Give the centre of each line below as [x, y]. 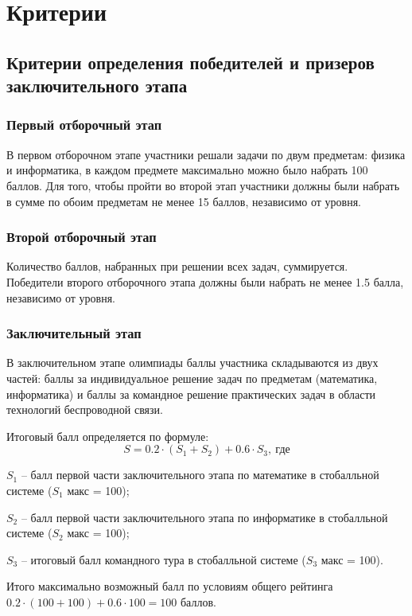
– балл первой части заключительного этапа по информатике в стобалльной [204, 517]
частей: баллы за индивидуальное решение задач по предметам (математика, [192, 378]
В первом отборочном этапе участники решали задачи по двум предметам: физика [206, 154]
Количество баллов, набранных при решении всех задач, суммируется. [177, 266]
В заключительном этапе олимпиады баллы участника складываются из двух [192, 363]
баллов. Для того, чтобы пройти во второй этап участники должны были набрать [203, 185]
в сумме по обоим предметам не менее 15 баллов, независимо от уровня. [184, 201]
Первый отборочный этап [84, 125]
